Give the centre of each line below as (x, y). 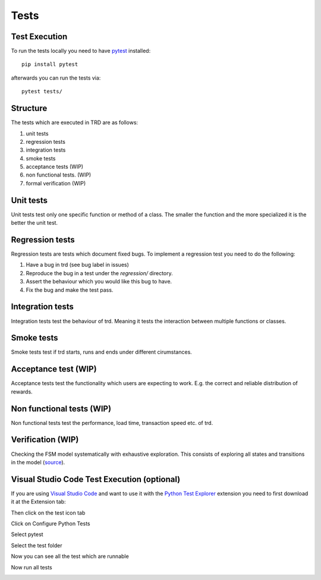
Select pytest (27, 534)
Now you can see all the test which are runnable (70, 556)
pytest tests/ (42, 92)
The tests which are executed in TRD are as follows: (75, 122)
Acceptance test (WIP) (54, 369)
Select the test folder (37, 545)
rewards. (22, 392)
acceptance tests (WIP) (54, 167)
